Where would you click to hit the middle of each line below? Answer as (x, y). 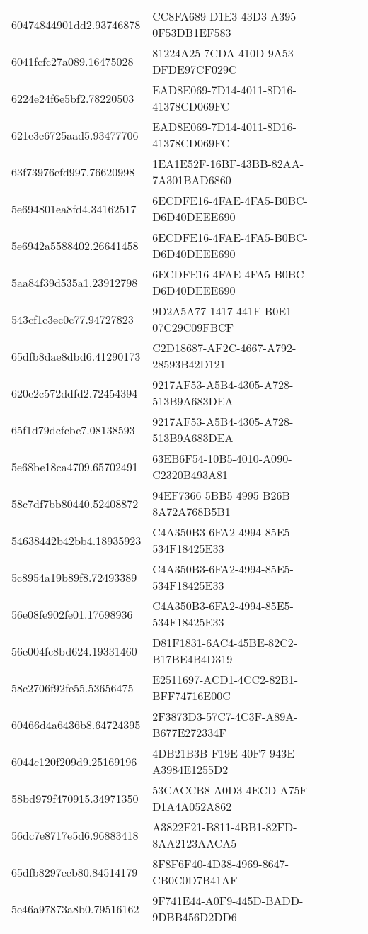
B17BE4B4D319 (192, 659)
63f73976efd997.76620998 (73, 171)
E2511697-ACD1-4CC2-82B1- (225, 679)
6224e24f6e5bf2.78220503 (73, 98)
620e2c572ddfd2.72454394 (75, 393)
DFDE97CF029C (195, 69)
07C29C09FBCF (193, 327)
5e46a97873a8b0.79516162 (75, 908)
